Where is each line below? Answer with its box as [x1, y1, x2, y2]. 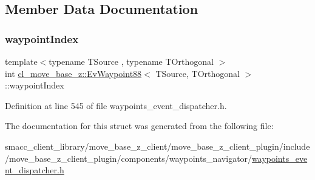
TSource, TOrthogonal [155, 67, 240, 79]
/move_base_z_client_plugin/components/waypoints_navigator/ [5, 152, 252, 164]
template [5, 55, 38, 67]
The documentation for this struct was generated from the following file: [5, 119, 274, 132]
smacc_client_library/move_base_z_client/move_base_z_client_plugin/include [5, 139, 310, 152]
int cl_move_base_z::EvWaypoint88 [5, 67, 142, 79]
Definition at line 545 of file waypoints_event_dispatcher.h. [5, 99, 227, 112]
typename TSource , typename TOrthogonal [49, 55, 214, 67]
